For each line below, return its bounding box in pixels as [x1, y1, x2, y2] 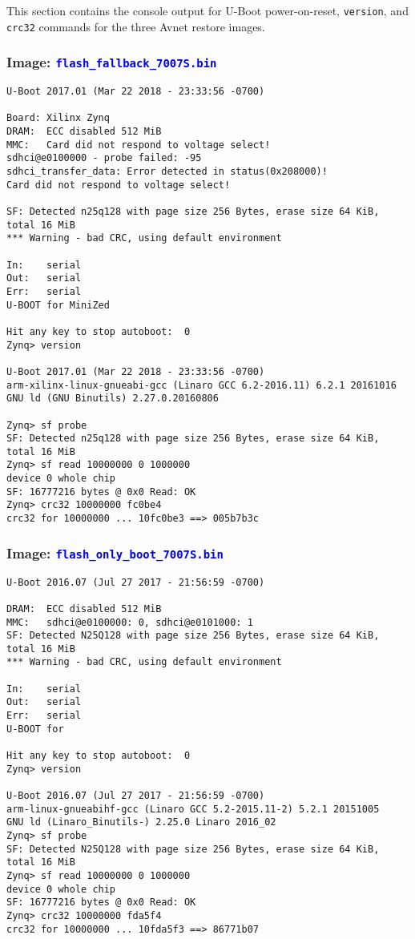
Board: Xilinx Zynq [6, 112, 110, 124]
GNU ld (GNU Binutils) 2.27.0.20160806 [6, 393, 219, 405]
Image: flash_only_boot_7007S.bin [6, 542, 224, 562]
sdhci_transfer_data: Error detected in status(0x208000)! [6, 166, 328, 178]
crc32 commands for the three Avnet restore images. [6, 18, 265, 34]
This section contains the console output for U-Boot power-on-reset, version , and [6, 2, 409, 18]
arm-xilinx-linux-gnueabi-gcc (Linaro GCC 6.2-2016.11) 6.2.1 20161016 [6, 379, 397, 391]
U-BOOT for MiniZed [6, 299, 110, 311]
